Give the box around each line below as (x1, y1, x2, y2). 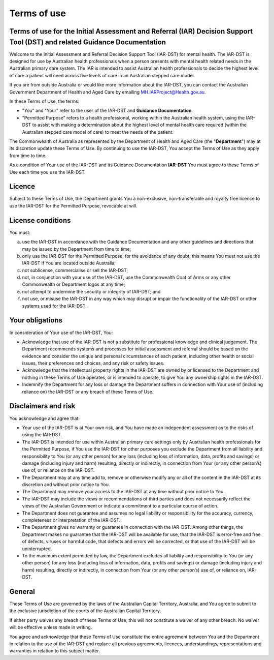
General (9, 587, 36, 596)
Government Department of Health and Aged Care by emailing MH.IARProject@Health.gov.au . (9, 89, 206, 95)
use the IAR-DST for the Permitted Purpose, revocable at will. (9, 202, 138, 208)
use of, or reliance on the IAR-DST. (22, 467, 95, 473)
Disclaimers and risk (9, 402, 76, 410)
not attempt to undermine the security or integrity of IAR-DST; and (22, 288, 161, 294)
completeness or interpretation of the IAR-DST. (22, 517, 121, 523)
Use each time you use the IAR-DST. (9, 169, 86, 175)
